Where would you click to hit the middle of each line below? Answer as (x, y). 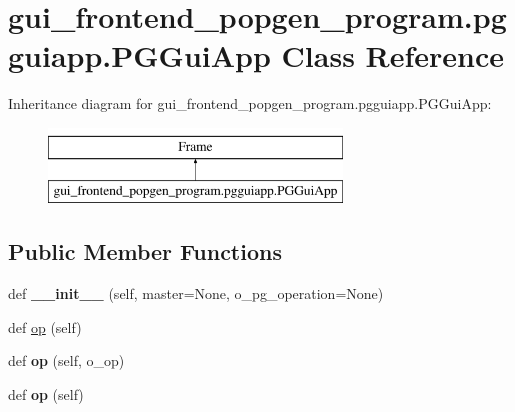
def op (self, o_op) (66, 360)
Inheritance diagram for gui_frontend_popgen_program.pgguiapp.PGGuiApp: (250, 103)
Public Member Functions (145, 251)
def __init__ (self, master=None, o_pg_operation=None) (196, 293)
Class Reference (393, 55)
